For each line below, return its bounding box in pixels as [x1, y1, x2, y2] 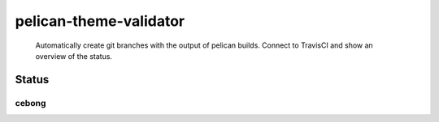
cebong [15, 97, 46, 108]
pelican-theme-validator [15, 12, 185, 30]
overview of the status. [35, 51, 113, 61]
